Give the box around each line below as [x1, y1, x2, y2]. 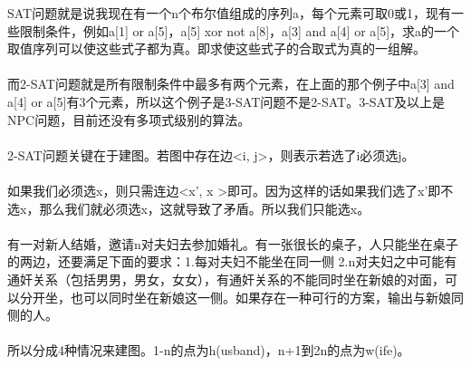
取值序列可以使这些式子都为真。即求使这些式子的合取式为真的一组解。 [7, 39, 426, 58]
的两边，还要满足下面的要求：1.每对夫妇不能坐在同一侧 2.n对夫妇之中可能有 [7, 252, 457, 271]
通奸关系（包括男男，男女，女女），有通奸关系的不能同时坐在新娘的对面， [7, 269, 445, 288]
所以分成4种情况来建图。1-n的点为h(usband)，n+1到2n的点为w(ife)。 [7, 341, 410, 360]
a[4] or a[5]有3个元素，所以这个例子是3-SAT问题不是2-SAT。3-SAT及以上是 [7, 91, 446, 111]
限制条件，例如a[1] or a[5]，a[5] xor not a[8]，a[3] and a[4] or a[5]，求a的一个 [19, 21, 460, 40]
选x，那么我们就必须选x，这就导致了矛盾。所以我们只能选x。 [7, 198, 370, 217]
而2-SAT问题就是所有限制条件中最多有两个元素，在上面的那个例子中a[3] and [7, 74, 455, 93]
